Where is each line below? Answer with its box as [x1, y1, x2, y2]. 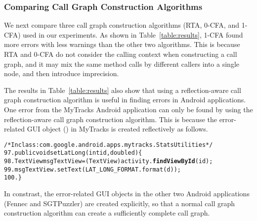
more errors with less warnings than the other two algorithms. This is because [4, 39, 240, 49]
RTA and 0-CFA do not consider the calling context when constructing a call [4, 49, 237, 59]
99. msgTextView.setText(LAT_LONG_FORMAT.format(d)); [4, 166, 181, 173]
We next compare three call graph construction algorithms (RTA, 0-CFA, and [4, 20, 239, 30]
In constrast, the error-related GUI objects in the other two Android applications [4, 188, 250, 199]
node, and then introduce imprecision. [4, 68, 119, 79]
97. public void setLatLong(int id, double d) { [4, 149, 142, 157]
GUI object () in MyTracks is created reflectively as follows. [27, 124, 208, 134]
